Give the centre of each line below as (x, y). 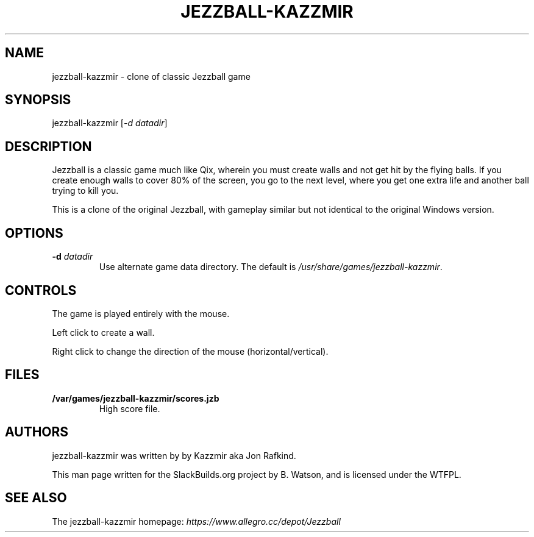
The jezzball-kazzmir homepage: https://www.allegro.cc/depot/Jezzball (196, 521)
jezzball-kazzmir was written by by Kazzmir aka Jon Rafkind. (174, 455)
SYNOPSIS (38, 100)
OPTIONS (34, 233)
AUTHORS (37, 432)
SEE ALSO (36, 498)
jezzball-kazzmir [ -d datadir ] (110, 123)
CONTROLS (41, 290)
